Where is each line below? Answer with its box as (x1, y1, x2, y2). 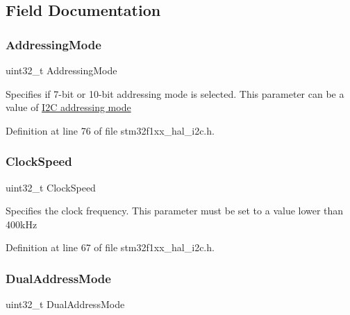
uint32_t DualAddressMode (6, 297, 125, 312)
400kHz (6, 216, 37, 231)
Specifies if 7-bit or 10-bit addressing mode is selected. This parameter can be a (6, 86, 344, 101)
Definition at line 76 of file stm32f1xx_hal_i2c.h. (6, 123, 215, 137)
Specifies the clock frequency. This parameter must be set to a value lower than (6, 203, 344, 218)
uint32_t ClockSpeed (6, 180, 96, 194)
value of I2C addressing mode (6, 100, 131, 114)
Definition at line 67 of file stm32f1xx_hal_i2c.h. (6, 240, 215, 255)
